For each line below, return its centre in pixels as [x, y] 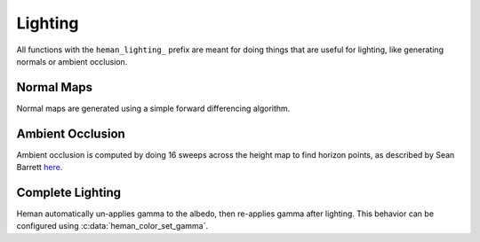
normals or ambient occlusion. [72, 61]
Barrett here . [40, 168]
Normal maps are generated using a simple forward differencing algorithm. [153, 108]
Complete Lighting [69, 192]
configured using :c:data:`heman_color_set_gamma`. [112, 226]
